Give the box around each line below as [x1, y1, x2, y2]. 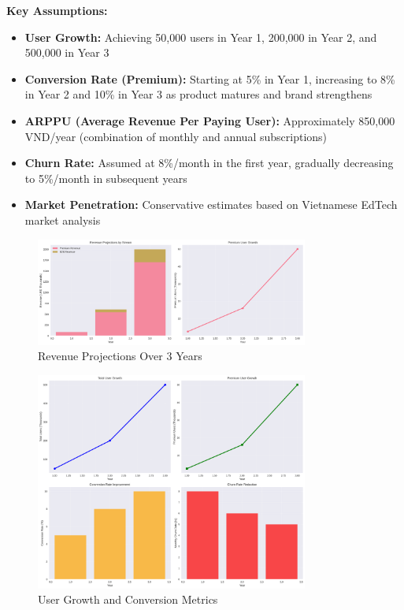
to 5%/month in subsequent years [24, 169, 187, 186]
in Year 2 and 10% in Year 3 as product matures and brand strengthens [24, 86, 372, 102]
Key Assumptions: [6, 2, 108, 18]
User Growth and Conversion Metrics [38, 591, 218, 608]
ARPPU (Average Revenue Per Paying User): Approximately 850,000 [24, 112, 395, 128]
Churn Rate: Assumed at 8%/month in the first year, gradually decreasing [24, 154, 394, 171]
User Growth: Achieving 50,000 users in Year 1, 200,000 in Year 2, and [24, 28, 377, 45]
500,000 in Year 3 [24, 44, 109, 61]
